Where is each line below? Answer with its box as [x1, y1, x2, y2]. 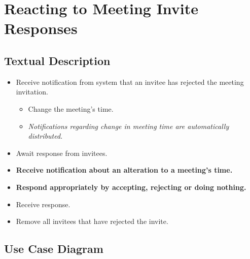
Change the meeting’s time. [28, 103, 114, 114]
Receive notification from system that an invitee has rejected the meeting [16, 76, 244, 87]
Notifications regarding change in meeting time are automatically [28, 120, 229, 131]
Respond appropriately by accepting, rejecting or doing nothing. [16, 181, 246, 192]
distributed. [28, 131, 63, 141]
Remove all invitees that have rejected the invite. [16, 216, 168, 226]
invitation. [16, 86, 48, 97]
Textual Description [4, 52, 111, 68]
